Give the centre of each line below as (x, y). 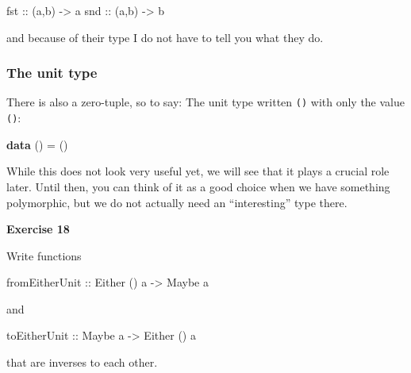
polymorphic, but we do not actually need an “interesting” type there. (177, 202)
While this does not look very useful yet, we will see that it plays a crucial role (198, 171)
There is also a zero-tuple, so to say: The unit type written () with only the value (206, 102)
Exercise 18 (38, 229)
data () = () (37, 144)
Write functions (44, 255)
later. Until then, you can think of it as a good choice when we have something (198, 186)
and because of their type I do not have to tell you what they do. (165, 37)
